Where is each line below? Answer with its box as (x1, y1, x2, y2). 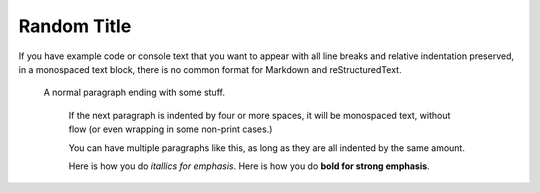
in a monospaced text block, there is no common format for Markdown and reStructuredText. (18, 63, 402, 75)
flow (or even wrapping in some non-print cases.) (68, 123, 273, 135)
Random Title (18, 15, 132, 37)
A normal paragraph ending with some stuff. (43, 86, 225, 99)
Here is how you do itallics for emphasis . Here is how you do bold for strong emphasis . (68, 160, 430, 172)
